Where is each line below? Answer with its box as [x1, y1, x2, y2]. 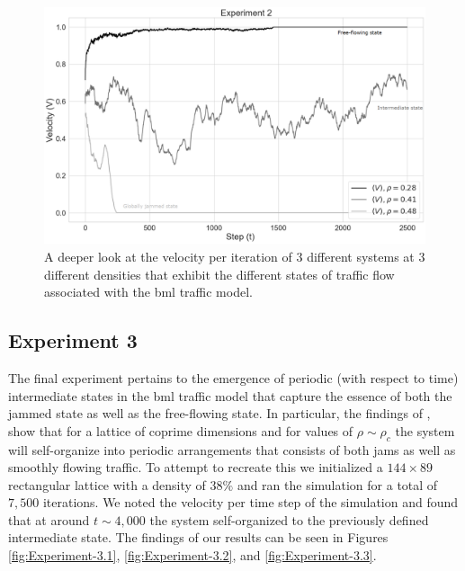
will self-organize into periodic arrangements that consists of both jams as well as [8, 440, 456, 459]
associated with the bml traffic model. [44, 282, 253, 301]
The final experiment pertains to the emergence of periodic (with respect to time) [8, 368, 459, 387]
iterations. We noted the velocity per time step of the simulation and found [42, 493, 459, 512]
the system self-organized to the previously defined [149, 510, 429, 529]
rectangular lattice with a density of [8, 475, 206, 494]
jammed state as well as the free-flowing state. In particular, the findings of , [8, 404, 431, 423]
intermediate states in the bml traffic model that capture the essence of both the [8, 386, 452, 405]
